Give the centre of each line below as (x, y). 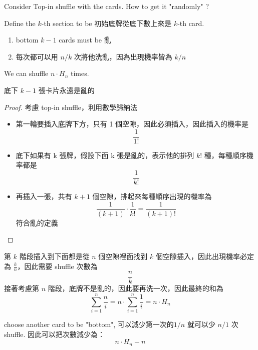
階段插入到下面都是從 (54, 256)
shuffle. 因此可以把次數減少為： (55, 334)
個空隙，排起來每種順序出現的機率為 (152, 196)
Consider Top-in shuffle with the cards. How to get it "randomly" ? (107, 6)
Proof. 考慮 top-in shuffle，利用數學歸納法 (71, 107)
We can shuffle (26, 73)
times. (80, 73)
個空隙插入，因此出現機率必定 (205, 256)
